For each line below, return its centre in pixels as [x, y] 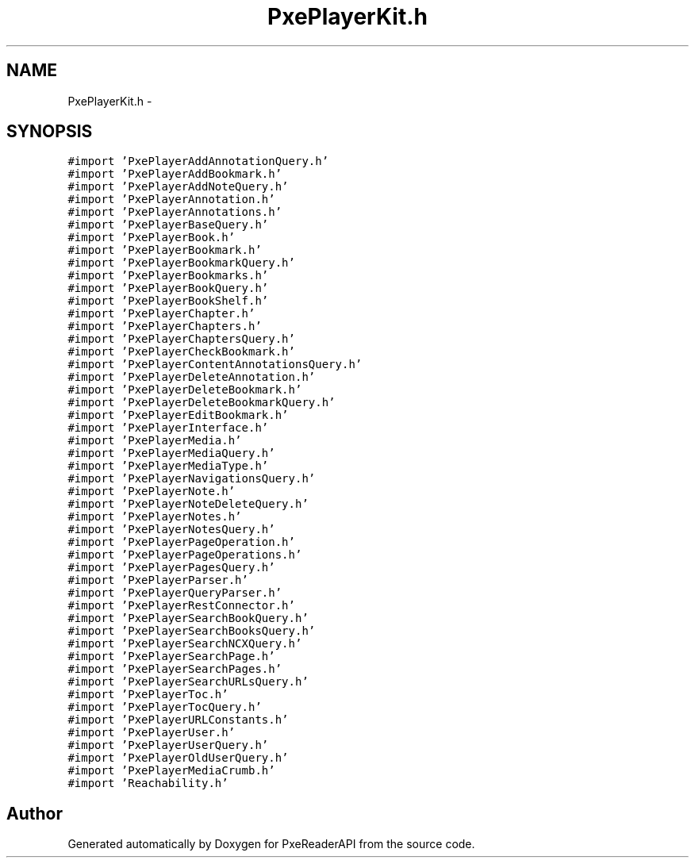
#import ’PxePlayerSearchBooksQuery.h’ [192, 631]
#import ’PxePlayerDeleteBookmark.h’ [185, 390]
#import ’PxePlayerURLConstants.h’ [178, 720]
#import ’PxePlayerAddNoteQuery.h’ [178, 187]
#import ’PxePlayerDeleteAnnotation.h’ [192, 377]
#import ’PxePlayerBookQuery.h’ [168, 288]
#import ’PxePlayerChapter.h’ [161, 314]
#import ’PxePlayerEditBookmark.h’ [178, 415]
